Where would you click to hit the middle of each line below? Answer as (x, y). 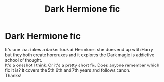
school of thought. (24, 60)
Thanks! (13, 75)
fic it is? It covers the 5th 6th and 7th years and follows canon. (68, 70)
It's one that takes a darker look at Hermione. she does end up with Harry (79, 49)
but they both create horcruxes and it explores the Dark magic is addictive (80, 55)
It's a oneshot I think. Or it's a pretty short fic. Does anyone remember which (82, 65)
